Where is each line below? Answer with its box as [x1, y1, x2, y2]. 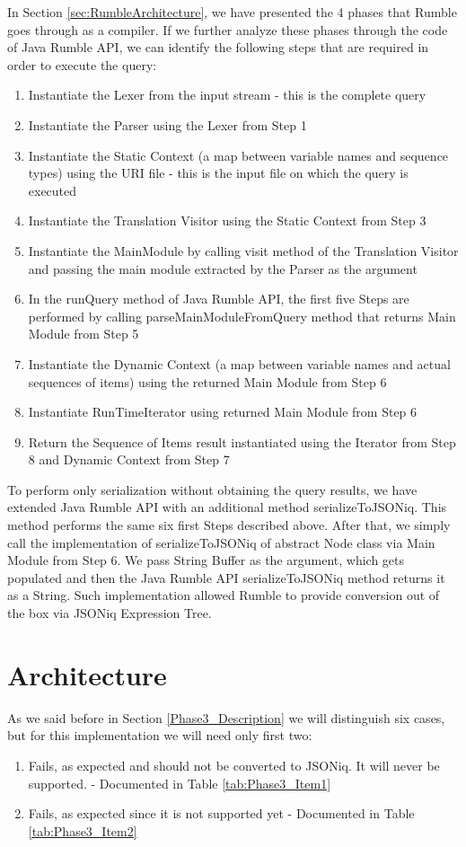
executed [28, 181, 77, 199]
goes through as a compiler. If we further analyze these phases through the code [7, 20, 448, 39]
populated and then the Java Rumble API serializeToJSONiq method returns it [7, 568, 445, 587]
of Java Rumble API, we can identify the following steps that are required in [7, 38, 429, 57]
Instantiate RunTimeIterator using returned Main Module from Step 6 [28, 402, 418, 421]
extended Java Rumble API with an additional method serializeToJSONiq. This [7, 498, 447, 516]
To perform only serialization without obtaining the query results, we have [7, 480, 418, 498]
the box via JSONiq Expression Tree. [7, 604, 212, 622]
